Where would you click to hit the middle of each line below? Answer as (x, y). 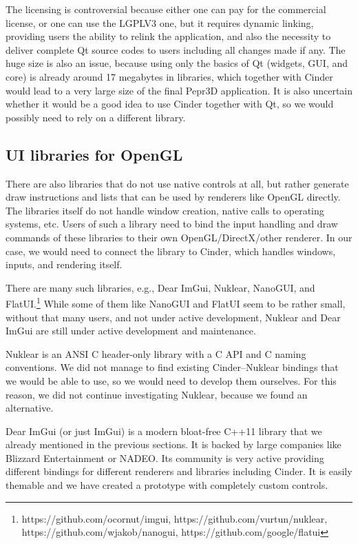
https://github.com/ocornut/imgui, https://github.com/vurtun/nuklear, (175, 518)
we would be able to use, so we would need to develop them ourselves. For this (171, 380)
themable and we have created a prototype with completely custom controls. (167, 485)
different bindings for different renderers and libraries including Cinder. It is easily (179, 471)
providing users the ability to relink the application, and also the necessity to (168, 36)
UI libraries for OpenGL (94, 154)
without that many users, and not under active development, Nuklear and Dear (173, 317)
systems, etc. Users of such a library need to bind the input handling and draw (172, 224)
